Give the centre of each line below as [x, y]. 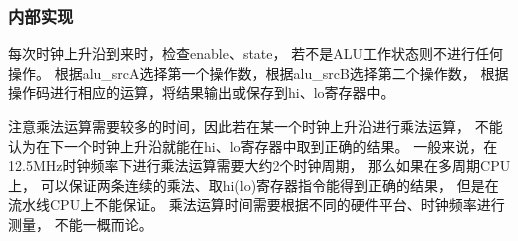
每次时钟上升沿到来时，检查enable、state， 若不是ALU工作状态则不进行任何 [255, 53]
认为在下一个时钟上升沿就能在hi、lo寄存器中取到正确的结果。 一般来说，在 [253, 145]
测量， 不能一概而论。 [80, 223]
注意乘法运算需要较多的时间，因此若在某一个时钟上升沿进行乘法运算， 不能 [255, 126]
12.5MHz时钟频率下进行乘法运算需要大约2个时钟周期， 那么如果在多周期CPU [259, 165]
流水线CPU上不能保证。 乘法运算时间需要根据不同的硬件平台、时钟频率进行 [256, 204]
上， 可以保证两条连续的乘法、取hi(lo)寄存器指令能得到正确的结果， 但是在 [253, 184]
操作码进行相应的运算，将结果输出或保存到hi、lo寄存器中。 [201, 92]
